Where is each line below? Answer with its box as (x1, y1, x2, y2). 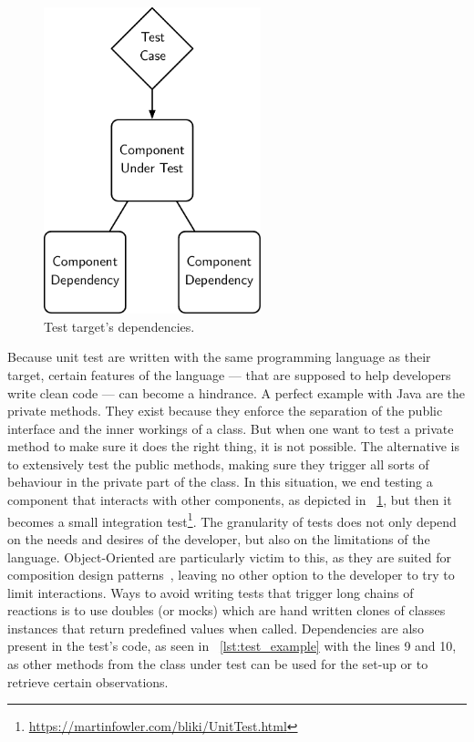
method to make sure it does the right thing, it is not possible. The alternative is (7, 437, 460, 456)
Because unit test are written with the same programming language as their (7, 347, 431, 366)
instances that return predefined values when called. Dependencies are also (7, 618, 424, 637)
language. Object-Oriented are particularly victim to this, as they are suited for (7, 547, 451, 566)
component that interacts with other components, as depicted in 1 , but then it (7, 490, 452, 510)
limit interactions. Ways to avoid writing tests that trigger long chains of (7, 582, 414, 602)
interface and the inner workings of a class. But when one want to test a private (7, 418, 454, 438)
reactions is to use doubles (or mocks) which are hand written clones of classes (7, 601, 446, 620)
